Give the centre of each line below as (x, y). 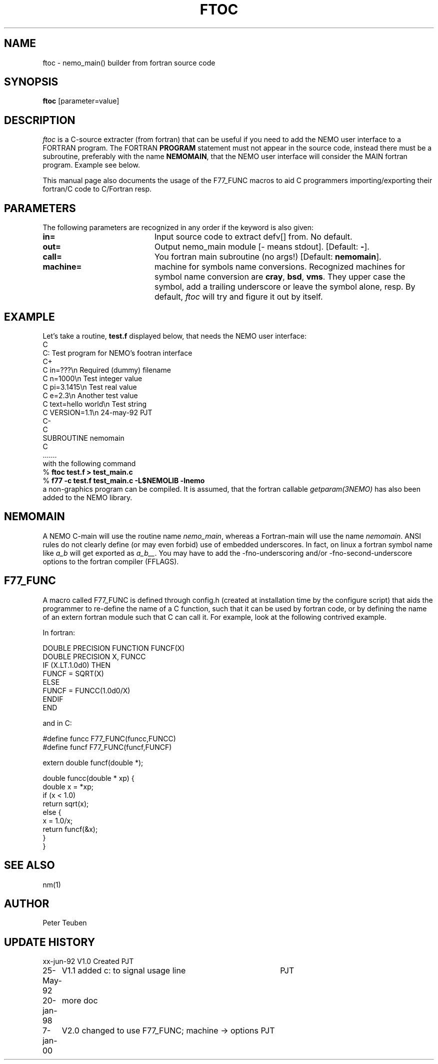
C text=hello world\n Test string (95, 404)
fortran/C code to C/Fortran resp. (97, 189)
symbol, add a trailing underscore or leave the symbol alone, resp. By (285, 287)
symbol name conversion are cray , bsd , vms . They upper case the (280, 277)
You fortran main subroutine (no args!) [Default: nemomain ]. (268, 257)
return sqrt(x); (66, 803)
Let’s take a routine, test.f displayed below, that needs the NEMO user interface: (174, 336)
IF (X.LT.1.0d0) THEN (77, 665)
